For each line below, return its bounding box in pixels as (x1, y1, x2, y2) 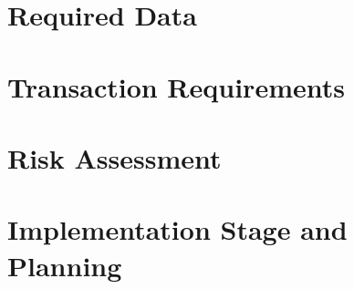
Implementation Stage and (7, 211, 348, 248)
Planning (7, 246, 122, 284)
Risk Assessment (7, 139, 222, 176)
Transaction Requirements (7, 67, 345, 105)
